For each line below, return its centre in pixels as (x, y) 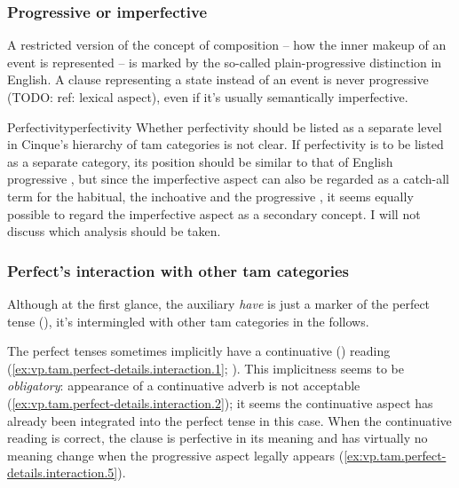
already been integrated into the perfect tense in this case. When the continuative (229, 420)
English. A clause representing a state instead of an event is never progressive (218, 79)
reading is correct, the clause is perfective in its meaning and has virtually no (218, 438)
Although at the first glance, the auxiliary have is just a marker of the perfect (219, 303)
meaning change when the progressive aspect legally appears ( (176, 455)
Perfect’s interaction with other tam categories (178, 270)
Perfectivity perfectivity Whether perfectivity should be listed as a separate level (225, 126)
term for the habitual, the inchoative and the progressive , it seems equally (210, 196)
